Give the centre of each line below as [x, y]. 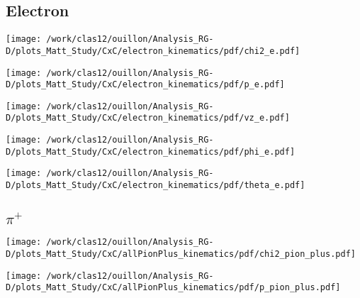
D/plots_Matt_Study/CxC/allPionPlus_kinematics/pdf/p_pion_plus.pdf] [173, 288]
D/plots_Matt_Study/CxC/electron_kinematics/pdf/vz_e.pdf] [148, 118]
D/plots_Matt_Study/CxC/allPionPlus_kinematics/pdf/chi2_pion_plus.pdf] [181, 254]
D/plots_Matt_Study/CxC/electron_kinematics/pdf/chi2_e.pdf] [153, 51]
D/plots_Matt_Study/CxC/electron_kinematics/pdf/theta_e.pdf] [156, 186]
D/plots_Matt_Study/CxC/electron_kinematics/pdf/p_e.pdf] [145, 85]
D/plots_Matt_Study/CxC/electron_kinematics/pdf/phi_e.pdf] [151, 151]
